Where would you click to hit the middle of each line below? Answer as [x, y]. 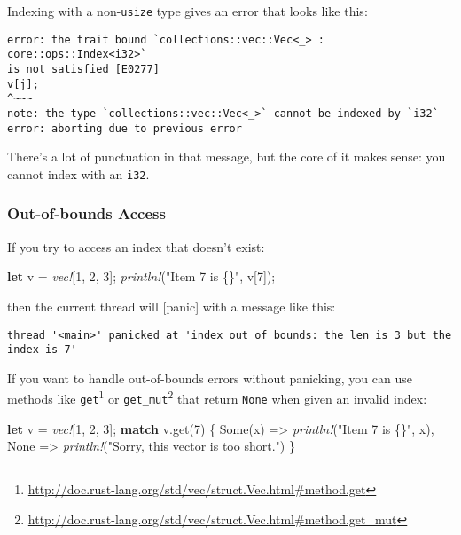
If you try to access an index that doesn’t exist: [136, 246]
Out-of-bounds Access [86, 213]
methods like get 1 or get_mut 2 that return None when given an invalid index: [217, 397]
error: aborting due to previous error [125, 128]
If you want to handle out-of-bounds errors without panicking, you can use [210, 378]
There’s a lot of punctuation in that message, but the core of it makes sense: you [227, 157]
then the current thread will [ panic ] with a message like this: [172, 306]
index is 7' [42, 350]
